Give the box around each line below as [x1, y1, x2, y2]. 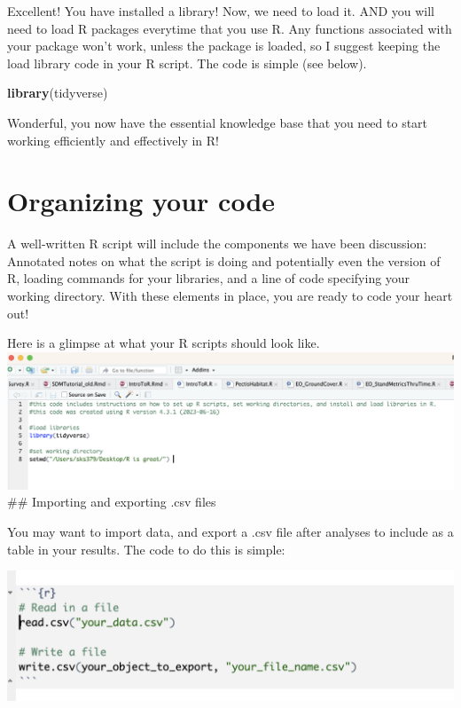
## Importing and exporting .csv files [7, 492, 216, 511]
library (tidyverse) [7, 83, 108, 102]
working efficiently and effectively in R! [7, 130, 219, 149]
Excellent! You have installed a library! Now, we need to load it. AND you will [7, 2, 434, 20]
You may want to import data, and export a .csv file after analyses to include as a [7, 523, 454, 541]
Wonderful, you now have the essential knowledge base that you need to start [7, 113, 428, 131]
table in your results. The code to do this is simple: [7, 539, 285, 558]
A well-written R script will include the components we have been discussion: [7, 234, 427, 253]
